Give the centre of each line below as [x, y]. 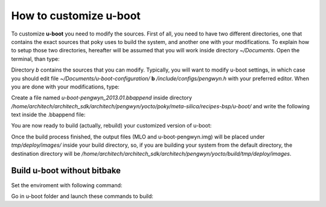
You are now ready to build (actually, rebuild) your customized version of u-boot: [111, 126]
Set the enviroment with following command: [67, 185]
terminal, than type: [35, 59]
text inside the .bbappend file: [48, 115]
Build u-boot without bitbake [66, 171]
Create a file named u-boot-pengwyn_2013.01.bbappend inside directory [102, 98]
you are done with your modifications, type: [66, 87]
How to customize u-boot [76, 16]
